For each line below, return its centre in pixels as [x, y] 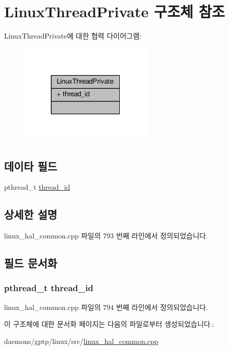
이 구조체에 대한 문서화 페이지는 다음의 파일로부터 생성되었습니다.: [109, 324]
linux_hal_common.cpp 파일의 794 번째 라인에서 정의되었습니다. [106, 307]
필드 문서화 [31, 263]
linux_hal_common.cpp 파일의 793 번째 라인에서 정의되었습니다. [106, 236]
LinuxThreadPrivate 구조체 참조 [115, 11]
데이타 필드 [31, 166]
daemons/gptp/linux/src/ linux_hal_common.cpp [81, 341]
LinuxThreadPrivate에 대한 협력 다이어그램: [73, 36]
